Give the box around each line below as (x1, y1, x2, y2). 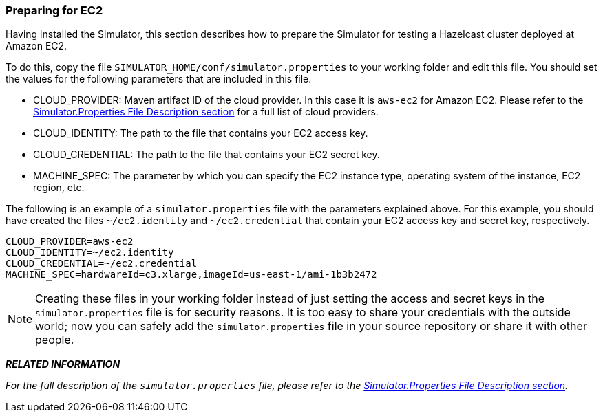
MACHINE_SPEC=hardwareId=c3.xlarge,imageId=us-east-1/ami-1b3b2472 (6, 269, 377, 280)
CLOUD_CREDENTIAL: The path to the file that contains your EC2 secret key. (33, 148, 380, 161)
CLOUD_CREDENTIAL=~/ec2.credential (6, 258, 198, 269)
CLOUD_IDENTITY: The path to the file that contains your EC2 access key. (33, 127, 368, 140)
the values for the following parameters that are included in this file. (6, 73, 312, 85)
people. (35, 333, 74, 347)
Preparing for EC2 (6, 3, 103, 17)
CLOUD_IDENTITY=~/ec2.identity (6, 247, 174, 258)
